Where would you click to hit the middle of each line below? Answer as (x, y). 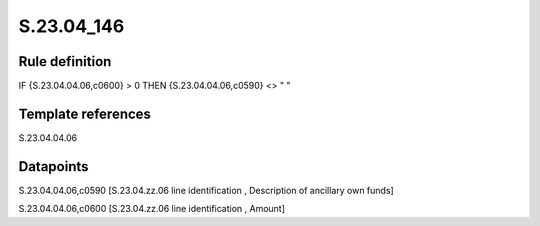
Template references (85, 113)
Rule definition (65, 61)
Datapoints (53, 166)
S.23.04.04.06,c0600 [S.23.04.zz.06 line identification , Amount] (151, 209)
